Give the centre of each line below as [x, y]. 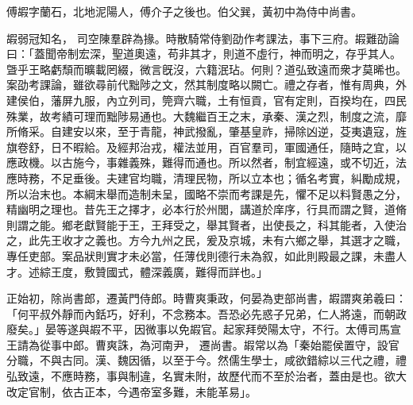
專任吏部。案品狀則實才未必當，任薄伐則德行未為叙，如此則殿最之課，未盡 [201, 255]
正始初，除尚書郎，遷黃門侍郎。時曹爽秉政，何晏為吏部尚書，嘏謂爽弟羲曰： [206, 298]
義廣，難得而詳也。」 [214, 271]
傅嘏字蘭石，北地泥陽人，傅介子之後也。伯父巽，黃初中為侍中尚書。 [184, 11]
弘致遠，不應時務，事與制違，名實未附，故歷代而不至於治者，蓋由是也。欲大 [206, 376]
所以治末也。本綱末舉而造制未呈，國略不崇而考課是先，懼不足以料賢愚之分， [206, 193]
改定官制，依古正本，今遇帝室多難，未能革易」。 [131, 391]
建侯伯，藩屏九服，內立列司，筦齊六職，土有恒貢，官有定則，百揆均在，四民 [206, 100]
